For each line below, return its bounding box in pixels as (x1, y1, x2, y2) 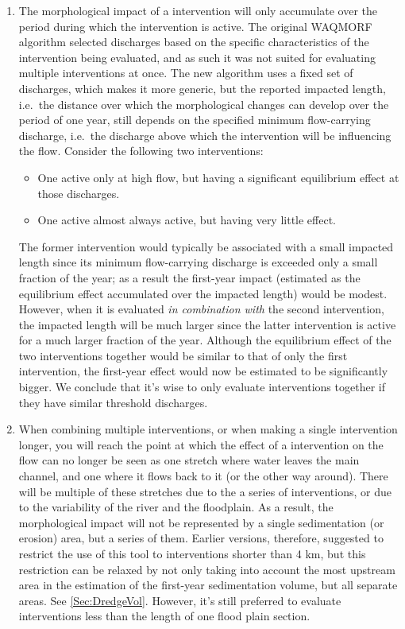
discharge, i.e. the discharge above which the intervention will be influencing (18, 126, 391, 143)
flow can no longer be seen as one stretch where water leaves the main (18, 452, 360, 468)
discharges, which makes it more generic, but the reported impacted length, (18, 80, 386, 96)
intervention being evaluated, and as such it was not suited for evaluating (18, 49, 376, 65)
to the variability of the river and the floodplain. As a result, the (18, 499, 334, 515)
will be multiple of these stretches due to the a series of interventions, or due (18, 483, 391, 499)
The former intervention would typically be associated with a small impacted (18, 238, 394, 254)
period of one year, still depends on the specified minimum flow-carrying (18, 111, 371, 128)
